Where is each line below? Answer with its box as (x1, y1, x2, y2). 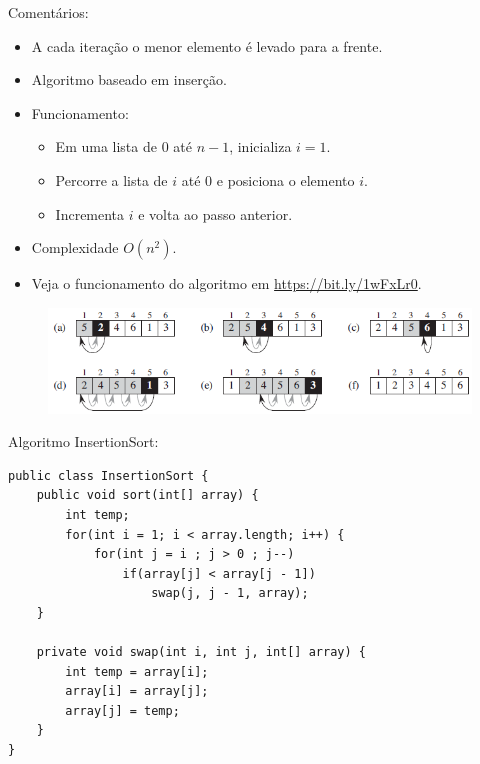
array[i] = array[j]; (65, 684, 209, 699)
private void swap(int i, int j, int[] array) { (36, 645, 366, 660)
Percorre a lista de (55, 169, 168, 190)
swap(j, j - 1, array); (151, 586, 309, 601)
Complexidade (31, 237, 119, 258)
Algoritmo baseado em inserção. (31, 69, 227, 90)
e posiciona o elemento (216, 169, 355, 190)
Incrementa (55, 203, 125, 224)
